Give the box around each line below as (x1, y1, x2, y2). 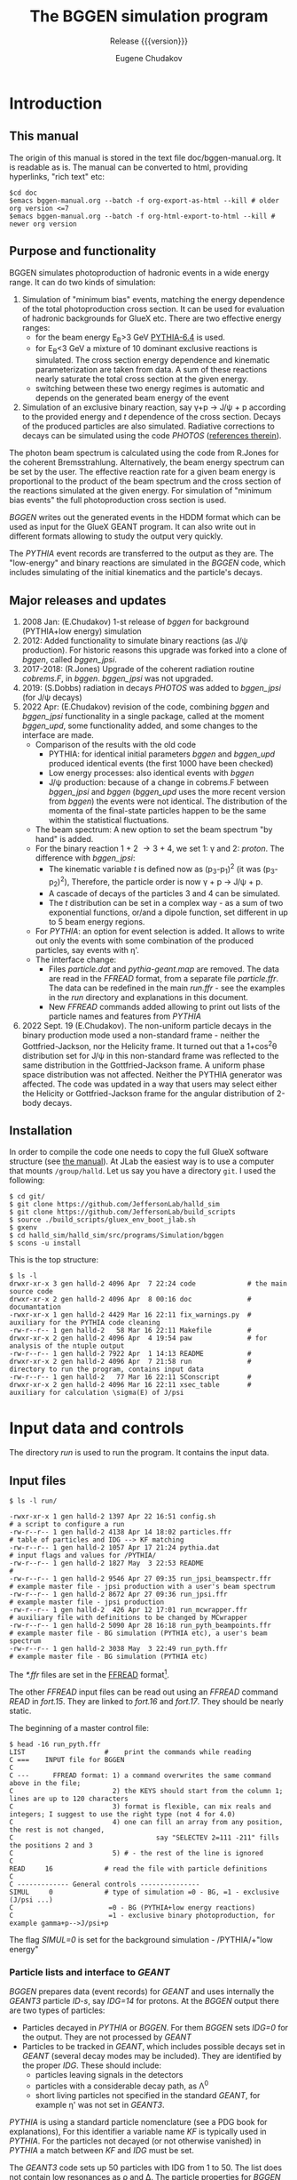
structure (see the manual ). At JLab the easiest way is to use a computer (9, 1156, 275, 1166)
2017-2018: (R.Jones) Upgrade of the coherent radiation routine (21, 663, 255, 674)
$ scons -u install (9, 1238, 82, 1248)
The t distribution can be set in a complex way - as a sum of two (48, 897, 284, 908)
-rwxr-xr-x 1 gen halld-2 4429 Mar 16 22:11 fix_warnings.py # (9, 1310, 252, 1319)
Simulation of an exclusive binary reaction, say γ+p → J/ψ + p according (21, 402, 286, 413)
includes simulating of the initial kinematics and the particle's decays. (9, 567, 263, 578)
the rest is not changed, (9, 1825, 105, 1834)
